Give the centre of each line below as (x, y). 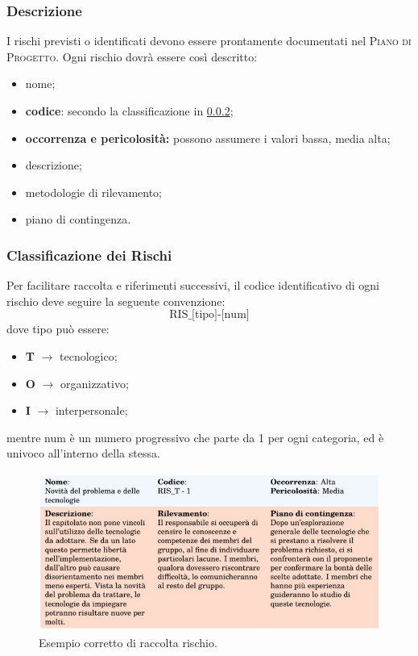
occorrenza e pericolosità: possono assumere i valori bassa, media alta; (208, 138)
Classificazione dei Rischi (89, 255)
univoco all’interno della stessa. (83, 453)
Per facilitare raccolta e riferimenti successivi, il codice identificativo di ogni (193, 285)
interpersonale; (91, 410)
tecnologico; (89, 355)
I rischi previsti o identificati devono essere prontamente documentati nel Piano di (209, 41)
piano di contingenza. (78, 219)
